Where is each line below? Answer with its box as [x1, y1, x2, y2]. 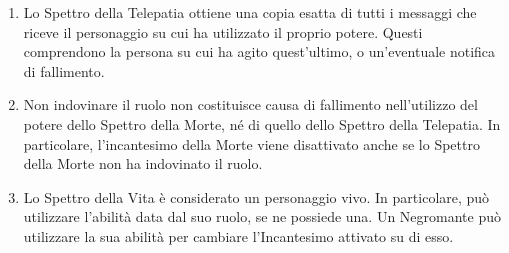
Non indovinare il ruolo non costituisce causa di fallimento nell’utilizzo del [23, 94, 478, 115]
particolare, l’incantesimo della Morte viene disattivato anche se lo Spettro [23, 133, 480, 154]
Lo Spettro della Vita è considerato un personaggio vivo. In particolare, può [23, 186, 490, 207]
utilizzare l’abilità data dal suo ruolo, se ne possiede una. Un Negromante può [23, 206, 502, 227]
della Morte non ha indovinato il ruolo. [23, 153, 263, 174]
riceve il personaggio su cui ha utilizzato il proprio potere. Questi [23, 21, 423, 42]
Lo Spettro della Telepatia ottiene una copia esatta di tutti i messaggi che [23, 2, 477, 22]
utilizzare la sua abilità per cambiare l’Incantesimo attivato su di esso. [23, 225, 454, 246]
